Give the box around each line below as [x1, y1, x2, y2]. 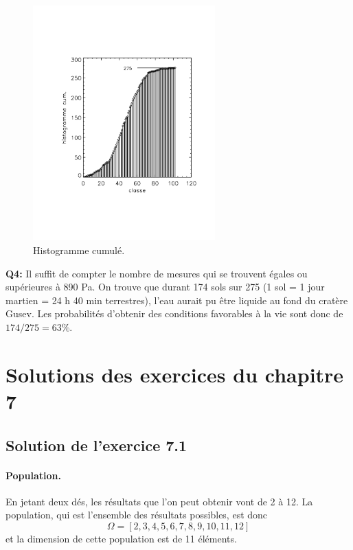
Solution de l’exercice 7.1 [5, 434, 187, 455]
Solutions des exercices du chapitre [5, 360, 344, 388]
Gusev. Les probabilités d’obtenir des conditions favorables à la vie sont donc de [5, 306, 343, 321]
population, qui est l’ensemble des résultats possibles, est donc [5, 507, 268, 522]
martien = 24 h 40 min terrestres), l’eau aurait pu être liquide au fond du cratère [5, 293, 348, 307]
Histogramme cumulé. [33, 243, 125, 257]
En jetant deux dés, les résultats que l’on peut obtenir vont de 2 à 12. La [5, 494, 313, 508]
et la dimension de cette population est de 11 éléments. [5, 531, 237, 545]
